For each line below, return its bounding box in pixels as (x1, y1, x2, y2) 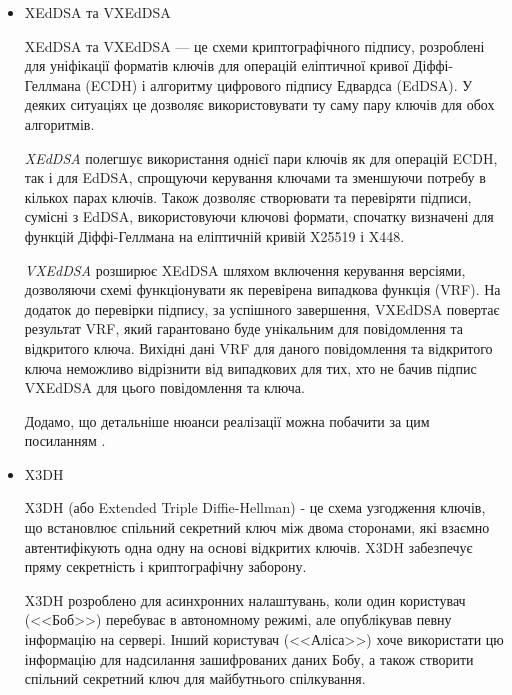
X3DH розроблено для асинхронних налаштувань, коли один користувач (24, 589, 466, 610)
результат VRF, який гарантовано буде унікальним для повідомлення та (24, 318, 463, 339)
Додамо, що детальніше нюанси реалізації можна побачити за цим (24, 410, 430, 431)
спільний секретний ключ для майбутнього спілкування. (24, 668, 366, 689)
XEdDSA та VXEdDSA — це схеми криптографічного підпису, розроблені (24, 35, 485, 56)
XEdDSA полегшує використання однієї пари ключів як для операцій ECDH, (24, 147, 498, 168)
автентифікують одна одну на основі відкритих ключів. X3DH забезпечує (24, 536, 473, 557)
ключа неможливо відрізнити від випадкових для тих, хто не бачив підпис (24, 357, 477, 378)
